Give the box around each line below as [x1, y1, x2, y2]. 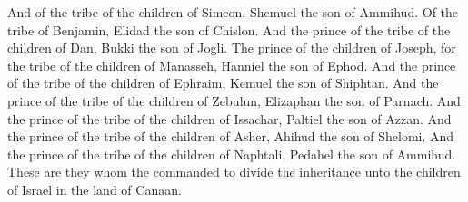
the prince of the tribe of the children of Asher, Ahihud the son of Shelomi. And [7, 127, 454, 146]
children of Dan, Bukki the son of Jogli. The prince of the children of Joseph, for [7, 38, 456, 57]
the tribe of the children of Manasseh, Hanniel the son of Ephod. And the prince [7, 55, 456, 74]
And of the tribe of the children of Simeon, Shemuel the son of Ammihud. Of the [7, 3, 459, 21]
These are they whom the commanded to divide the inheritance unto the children [7, 162, 461, 181]
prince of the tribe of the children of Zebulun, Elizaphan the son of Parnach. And [7, 91, 461, 110]
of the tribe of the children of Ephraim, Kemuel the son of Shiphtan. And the [7, 73, 439, 92]
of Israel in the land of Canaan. [7, 179, 182, 198]
